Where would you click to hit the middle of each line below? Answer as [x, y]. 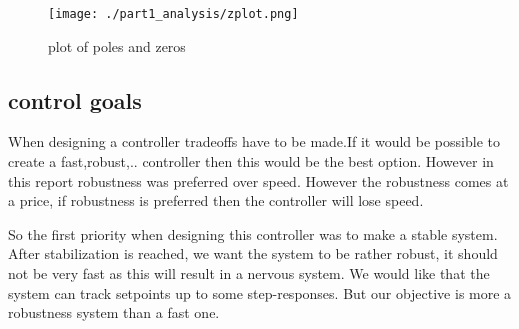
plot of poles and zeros [117, 45]
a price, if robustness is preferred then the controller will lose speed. [216, 200]
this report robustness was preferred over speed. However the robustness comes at [258, 180]
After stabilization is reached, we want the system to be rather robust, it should [253, 253]
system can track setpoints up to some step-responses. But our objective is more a [260, 292]
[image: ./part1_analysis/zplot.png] [173, 14]
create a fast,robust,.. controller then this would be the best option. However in [251, 161]
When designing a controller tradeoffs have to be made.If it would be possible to [254, 141]
